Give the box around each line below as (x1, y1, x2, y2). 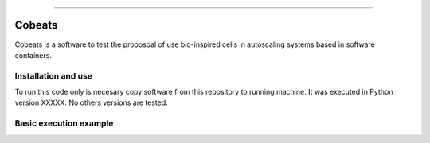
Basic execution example (14, 118, 114, 129)
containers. (14, 50, 52, 60)
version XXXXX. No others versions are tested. (14, 98, 169, 107)
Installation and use (14, 70, 93, 81)
